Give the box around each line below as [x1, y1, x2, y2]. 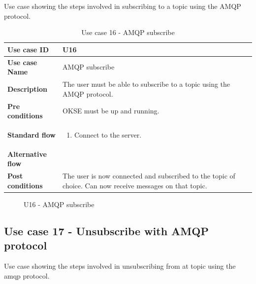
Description [7, 83, 48, 94]
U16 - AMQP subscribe [24, 199, 95, 209]
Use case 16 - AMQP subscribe [81, 27, 175, 37]
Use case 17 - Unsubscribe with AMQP [4, 223, 209, 238]
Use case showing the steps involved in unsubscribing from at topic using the [4, 261, 236, 271]
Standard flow [7, 129, 56, 140]
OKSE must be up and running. [63, 106, 160, 116]
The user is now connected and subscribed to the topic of [63, 171, 235, 181]
